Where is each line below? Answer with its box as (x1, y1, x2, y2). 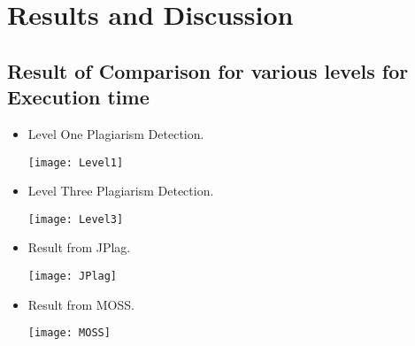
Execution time (7, 83, 150, 111)
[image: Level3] (27, 212, 124, 226)
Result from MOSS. (27, 295, 134, 313)
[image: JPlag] (27, 270, 118, 283)
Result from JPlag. (27, 238, 131, 257)
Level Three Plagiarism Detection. (27, 181, 214, 200)
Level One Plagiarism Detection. (27, 124, 204, 142)
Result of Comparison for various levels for (7, 57, 409, 84)
